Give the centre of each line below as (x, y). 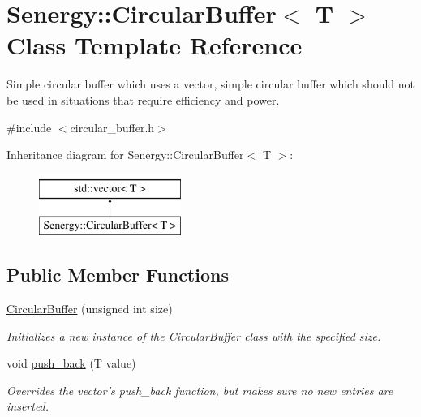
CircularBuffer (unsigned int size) (90, 309)
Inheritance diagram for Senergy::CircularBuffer (125, 155)
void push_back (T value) (71, 363)
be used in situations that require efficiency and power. (143, 99)
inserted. (28, 406)
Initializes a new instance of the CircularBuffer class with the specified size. (194, 335)
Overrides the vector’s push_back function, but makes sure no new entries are (200, 390)
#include (29, 127)
